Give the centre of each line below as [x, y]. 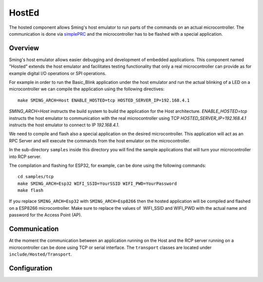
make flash [31, 191]
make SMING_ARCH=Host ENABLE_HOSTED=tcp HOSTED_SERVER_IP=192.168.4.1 [104, 100]
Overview [24, 48]
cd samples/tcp [36, 177]
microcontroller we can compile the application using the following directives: [87, 89]
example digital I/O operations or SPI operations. [58, 73]
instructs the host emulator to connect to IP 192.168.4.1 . [64, 125]
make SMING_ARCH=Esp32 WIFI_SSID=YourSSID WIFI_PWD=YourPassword [97, 183]
